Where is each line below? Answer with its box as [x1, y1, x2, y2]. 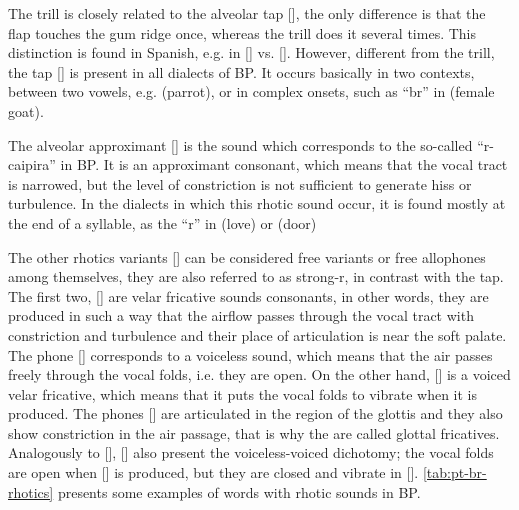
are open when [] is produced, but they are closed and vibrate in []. [8, 462, 419, 483]
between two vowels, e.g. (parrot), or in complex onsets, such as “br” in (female [8, 81, 495, 102]
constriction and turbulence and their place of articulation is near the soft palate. [8, 324, 507, 345]
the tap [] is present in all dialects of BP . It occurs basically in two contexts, [8, 61, 475, 82]
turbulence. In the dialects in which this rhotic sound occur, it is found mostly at [8, 193, 506, 214]
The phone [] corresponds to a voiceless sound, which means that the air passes [8, 344, 493, 365]
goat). [8, 100, 44, 121]
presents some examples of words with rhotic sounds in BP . [57, 481, 421, 502]
